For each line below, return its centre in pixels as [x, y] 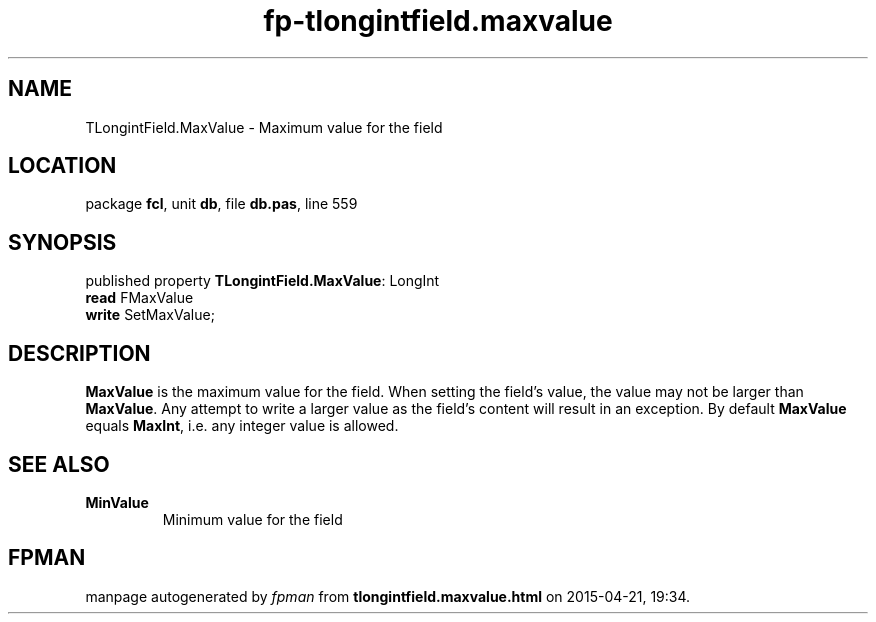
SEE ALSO [59, 464]
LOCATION [62, 166]
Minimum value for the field [252, 519]
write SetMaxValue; [150, 315]
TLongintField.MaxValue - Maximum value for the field [264, 127]
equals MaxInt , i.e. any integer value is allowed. [242, 426]
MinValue [117, 502]
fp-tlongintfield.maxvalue [438, 21]
